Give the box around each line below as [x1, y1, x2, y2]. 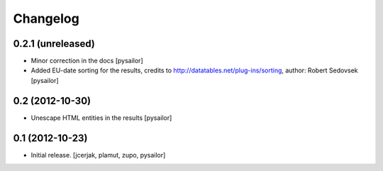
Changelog [13, 11, 79, 26]
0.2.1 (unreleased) [13, 38, 95, 50]
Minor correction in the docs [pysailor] [30, 57, 143, 65]
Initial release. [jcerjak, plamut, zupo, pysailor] [30, 150, 166, 159]
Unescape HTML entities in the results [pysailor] [30, 114, 172, 122]
